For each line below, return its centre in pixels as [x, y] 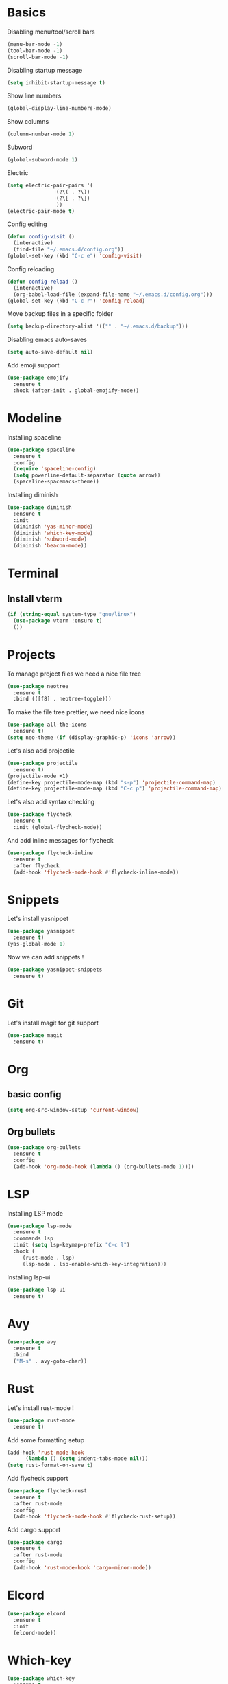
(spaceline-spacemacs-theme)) [56, 482]
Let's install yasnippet [38, 919]
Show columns [28, 122]
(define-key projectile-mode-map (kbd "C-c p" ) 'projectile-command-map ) [115, 789]
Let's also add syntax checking [51, 802]
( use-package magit [35, 1035]
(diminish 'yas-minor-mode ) [53, 527]
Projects [31, 655]
